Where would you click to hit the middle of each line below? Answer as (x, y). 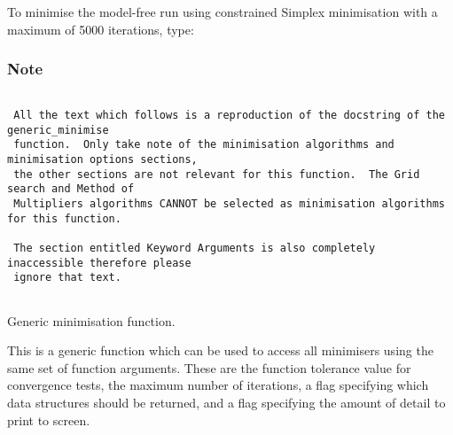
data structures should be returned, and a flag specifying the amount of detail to (226, 402)
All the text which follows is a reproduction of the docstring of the (229, 116)
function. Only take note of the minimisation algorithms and (204, 145)
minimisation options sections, (102, 160)
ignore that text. (67, 278)
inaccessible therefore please (99, 263)
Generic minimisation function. (91, 320)
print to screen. (49, 419)
